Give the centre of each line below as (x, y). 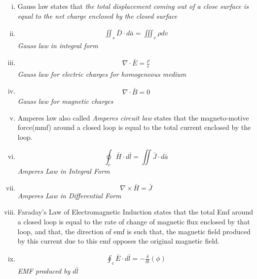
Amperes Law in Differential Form (69, 195)
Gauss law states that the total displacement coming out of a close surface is (133, 6)
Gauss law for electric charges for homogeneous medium (102, 74)
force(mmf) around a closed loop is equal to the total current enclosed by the (134, 127)
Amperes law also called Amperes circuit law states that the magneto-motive (133, 117)
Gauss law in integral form (58, 46)
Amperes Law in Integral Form (64, 171)
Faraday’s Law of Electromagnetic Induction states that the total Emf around (135, 212)
